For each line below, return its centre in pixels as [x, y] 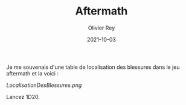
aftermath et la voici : [33, 73]
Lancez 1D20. [23, 97]
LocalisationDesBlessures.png [44, 85]
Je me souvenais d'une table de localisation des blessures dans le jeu [93, 67]
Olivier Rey [101, 28]
